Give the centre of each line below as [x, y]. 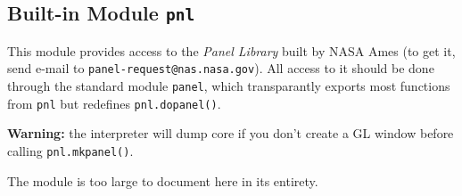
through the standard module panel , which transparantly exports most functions [229, 86]
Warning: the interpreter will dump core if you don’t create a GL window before [231, 133]
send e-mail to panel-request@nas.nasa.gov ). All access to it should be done [221, 68]
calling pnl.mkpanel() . [70, 150]
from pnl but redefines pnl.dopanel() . [114, 103]
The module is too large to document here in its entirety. [163, 180]
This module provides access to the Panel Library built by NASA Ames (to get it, [231, 50]
